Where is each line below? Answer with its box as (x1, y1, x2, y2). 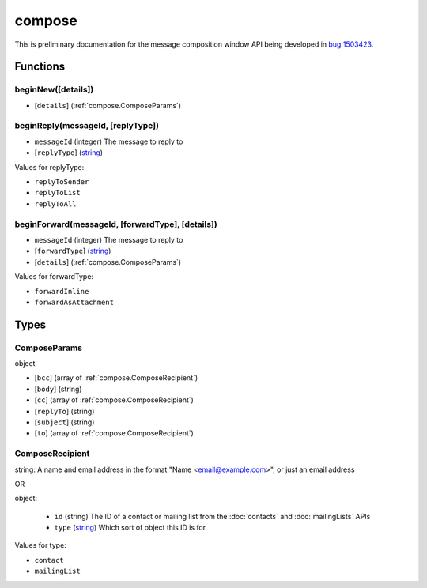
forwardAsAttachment (34, 297, 115, 307)
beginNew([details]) (14, 84, 94, 95)
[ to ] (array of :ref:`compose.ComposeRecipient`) (34, 428, 194, 438)
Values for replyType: (14, 162, 85, 171)
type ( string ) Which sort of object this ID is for (54, 522, 206, 533)
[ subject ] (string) (34, 417, 95, 427)
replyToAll (34, 199, 77, 209)
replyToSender (34, 178, 89, 187)
